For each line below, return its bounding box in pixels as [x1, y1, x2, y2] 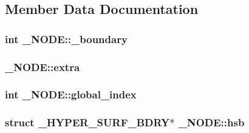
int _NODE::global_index [5, 87, 137, 102]
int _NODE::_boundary [5, 31, 128, 46]
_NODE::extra [5, 59, 80, 74]
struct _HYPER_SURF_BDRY [5, 115, 170, 130]
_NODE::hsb [178, 115, 245, 130]
